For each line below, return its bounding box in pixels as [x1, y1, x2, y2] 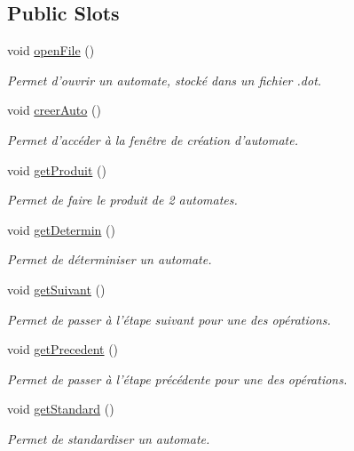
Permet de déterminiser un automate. [7, 250, 212, 269]
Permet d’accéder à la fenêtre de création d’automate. [7, 130, 298, 149]
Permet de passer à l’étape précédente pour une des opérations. [7, 369, 348, 388]
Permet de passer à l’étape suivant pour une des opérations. [7, 310, 331, 328]
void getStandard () [7, 399, 114, 418]
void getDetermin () [7, 220, 115, 238]
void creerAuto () [7, 101, 101, 119]
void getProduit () [7, 160, 106, 179]
